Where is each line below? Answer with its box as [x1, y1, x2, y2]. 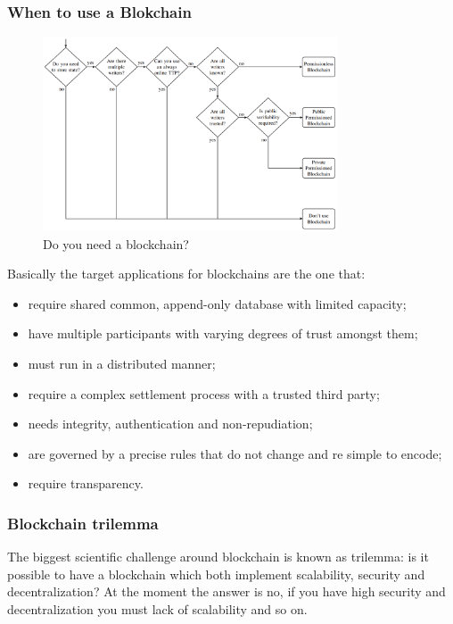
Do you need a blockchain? [43, 234, 189, 253]
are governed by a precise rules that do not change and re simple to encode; [28, 444, 442, 462]
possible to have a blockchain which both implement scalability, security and [7, 564, 425, 583]
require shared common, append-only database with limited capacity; [28, 294, 407, 312]
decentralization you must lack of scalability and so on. [7, 600, 308, 618]
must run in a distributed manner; [28, 354, 216, 373]
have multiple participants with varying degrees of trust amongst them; [28, 324, 418, 343]
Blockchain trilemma [7, 512, 159, 534]
